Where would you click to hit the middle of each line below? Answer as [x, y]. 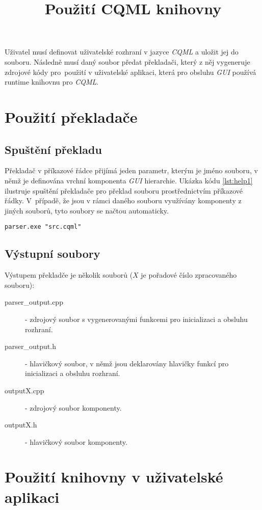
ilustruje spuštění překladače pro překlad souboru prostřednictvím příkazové [124, 190]
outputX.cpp [24, 390]
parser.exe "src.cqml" [43, 227]
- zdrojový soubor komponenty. [73, 407]
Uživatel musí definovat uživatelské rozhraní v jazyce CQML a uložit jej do [122, 52]
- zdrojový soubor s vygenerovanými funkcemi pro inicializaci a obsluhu [136, 319]
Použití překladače [71, 116]
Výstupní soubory [53, 253]
